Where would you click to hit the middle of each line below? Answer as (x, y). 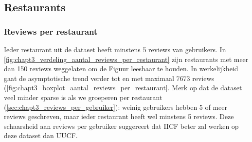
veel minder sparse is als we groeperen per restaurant (83, 97)
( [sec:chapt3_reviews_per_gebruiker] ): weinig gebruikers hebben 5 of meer (116, 107)
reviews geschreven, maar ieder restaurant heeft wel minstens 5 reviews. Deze (119, 116)
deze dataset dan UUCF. (41, 135)
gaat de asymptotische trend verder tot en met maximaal (89, 78)
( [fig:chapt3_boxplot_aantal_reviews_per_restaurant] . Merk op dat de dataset (123, 88)
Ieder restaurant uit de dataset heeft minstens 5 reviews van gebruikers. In (115, 49)
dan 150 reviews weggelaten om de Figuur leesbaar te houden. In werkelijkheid (121, 69)
